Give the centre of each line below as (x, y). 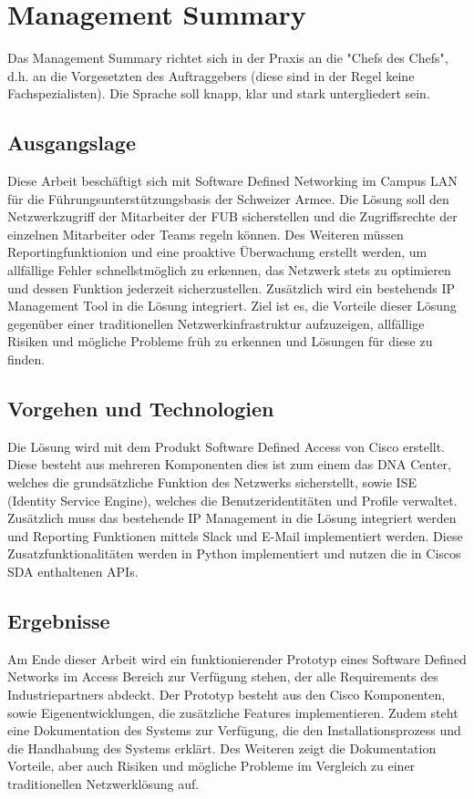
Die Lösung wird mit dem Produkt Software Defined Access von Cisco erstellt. (227, 446)
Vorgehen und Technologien (141, 409)
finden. (26, 359)
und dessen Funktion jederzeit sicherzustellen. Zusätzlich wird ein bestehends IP (232, 287)
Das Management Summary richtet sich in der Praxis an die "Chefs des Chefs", (228, 58)
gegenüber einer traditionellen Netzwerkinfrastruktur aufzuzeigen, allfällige (216, 323)
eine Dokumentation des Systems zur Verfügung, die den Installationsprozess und (234, 730)
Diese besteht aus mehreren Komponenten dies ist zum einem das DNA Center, (230, 464)
